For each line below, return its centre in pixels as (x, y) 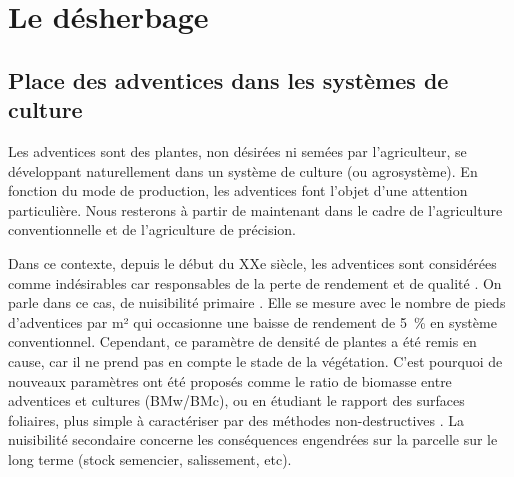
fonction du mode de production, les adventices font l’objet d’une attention (238, 190)
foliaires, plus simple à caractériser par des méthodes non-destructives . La (236, 419)
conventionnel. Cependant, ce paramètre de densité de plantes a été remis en (242, 341)
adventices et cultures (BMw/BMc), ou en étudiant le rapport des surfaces (236, 400)
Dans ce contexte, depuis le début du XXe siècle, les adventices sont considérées (252, 262)
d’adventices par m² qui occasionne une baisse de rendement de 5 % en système (252, 321)
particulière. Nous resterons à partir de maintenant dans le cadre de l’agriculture (255, 209)
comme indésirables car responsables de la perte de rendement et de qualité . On (255, 282)
